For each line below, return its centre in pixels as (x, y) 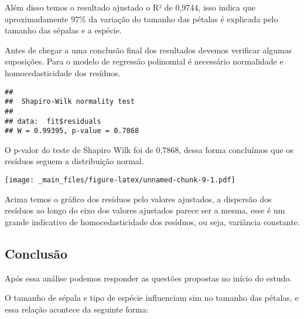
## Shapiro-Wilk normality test (70, 102)
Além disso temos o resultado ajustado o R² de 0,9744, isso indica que (130, 7)
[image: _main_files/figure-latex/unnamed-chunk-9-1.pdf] (120, 180)
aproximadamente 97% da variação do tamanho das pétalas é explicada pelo (141, 18)
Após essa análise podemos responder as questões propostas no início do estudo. (148, 278)
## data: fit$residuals (53, 121)
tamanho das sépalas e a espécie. (63, 30)
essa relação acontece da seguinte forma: (77, 309)
